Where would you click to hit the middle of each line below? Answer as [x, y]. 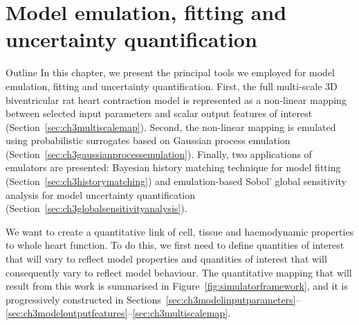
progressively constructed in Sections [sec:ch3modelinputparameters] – [153, 299]
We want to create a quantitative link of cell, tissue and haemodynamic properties [180, 231]
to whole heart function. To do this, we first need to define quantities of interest [175, 245]
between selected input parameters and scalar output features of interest [159, 113]
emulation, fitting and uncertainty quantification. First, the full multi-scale [164, 86]
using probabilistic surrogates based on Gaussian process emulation [148, 140]
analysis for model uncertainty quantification [101, 194]
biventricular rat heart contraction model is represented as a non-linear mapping [176, 99]
